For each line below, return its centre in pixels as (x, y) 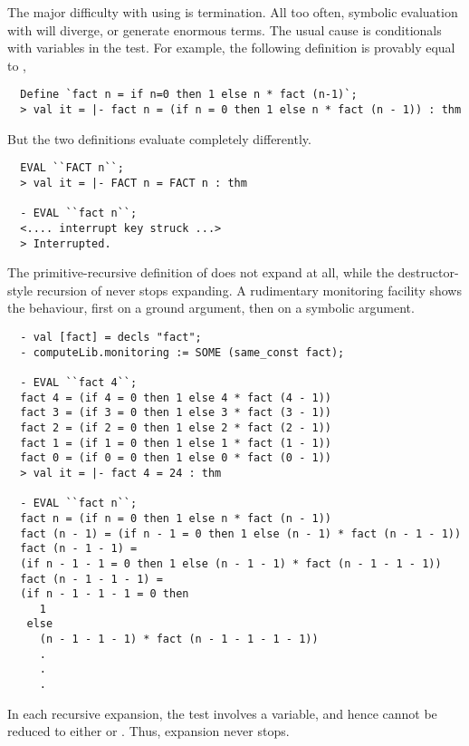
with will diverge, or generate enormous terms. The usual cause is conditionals (225, 29)
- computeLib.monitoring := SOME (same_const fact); (182, 352)
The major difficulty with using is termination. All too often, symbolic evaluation (233, 12)
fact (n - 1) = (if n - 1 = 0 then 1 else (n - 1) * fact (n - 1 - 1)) (241, 533)
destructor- (428, 272)
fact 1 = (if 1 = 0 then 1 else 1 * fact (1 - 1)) (176, 443)
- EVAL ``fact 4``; (79, 382)
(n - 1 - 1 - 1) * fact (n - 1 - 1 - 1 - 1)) (179, 639)
